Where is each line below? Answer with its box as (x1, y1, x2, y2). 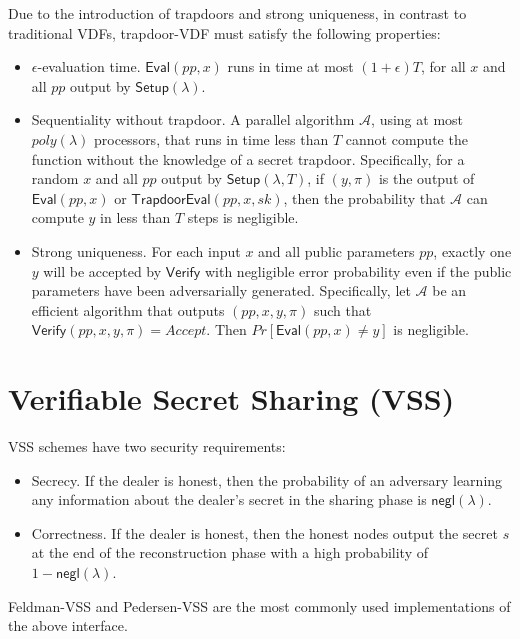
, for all (420, 56, 466, 77)
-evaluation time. (37, 56, 141, 77)
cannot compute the (345, 128, 468, 149)
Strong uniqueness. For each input (31, 240, 241, 261)
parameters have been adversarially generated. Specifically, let (31, 280, 411, 301)
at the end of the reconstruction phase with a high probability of (31, 542, 428, 563)
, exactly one (433, 240, 512, 261)
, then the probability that (283, 187, 446, 208)
